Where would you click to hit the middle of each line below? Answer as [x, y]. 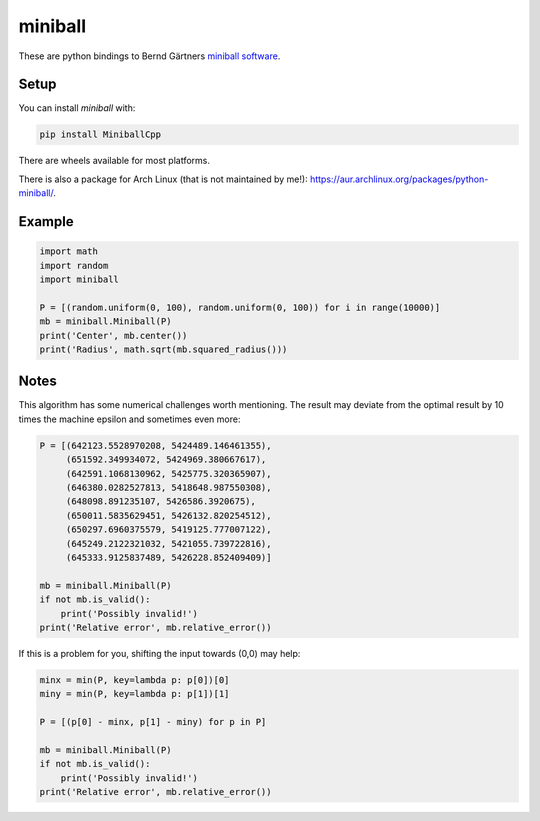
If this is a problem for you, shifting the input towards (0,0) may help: [159, 653]
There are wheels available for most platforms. [114, 161]
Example [46, 221]
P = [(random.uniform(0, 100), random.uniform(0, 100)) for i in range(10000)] [240, 307]
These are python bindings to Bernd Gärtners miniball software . [149, 56]
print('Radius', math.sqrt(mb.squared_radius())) [163, 349]
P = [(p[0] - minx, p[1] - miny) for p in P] [153, 722]
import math [69, 251]
